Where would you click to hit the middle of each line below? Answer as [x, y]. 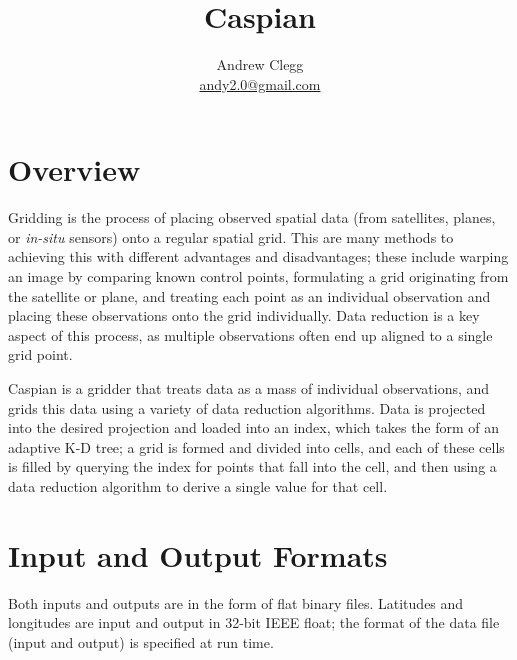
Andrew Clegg [260, 64]
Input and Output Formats [198, 554]
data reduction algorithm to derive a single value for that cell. [198, 485]
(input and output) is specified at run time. [141, 641]
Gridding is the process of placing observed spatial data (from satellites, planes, [252, 217]
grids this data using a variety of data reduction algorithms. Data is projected [247, 407]
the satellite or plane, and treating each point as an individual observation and [249, 295]
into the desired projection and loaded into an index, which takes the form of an [254, 427]
